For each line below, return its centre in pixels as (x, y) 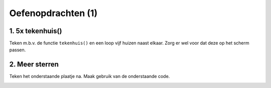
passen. (18, 50)
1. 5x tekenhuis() (36, 31)
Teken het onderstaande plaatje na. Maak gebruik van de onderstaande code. (90, 76)
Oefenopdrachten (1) (53, 13)
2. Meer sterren (34, 65)
